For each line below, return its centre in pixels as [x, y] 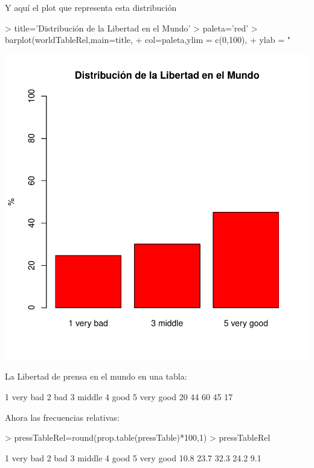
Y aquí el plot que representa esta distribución [91, 7]
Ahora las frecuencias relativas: [62, 417]
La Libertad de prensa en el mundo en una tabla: [96, 376]
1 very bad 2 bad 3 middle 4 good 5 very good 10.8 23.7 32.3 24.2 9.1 [133, 457]
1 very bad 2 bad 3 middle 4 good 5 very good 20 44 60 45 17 [119, 396]
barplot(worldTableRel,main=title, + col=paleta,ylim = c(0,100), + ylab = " [148, 40]
